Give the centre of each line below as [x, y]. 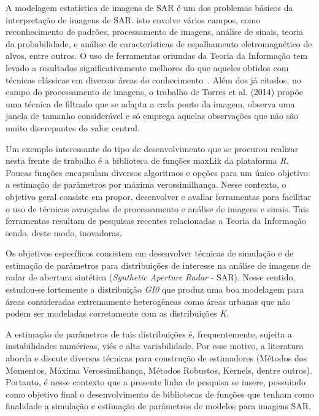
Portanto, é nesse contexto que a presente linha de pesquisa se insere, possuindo [156, 382]
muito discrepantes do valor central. [73, 127]
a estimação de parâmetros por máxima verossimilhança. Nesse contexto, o [146, 184]
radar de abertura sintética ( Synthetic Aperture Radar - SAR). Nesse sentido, [151, 277]
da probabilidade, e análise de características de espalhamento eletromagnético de [159, 43]
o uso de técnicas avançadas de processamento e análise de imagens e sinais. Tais [157, 208]
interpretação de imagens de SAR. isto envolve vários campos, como [133, 19]
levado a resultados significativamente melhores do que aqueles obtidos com [147, 67]
